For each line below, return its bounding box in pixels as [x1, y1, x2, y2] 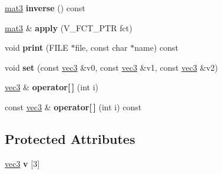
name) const [134, 41, 178, 54]
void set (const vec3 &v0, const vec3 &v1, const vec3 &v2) [5, 61, 218, 73]
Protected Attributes [5, 129, 135, 147]
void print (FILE [5, 41, 68, 54]
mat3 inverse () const [5, 2, 85, 14]
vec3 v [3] [5, 157, 40, 169]
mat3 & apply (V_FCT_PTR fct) [5, 21, 132, 34]
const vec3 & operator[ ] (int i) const [5, 100, 142, 113]
